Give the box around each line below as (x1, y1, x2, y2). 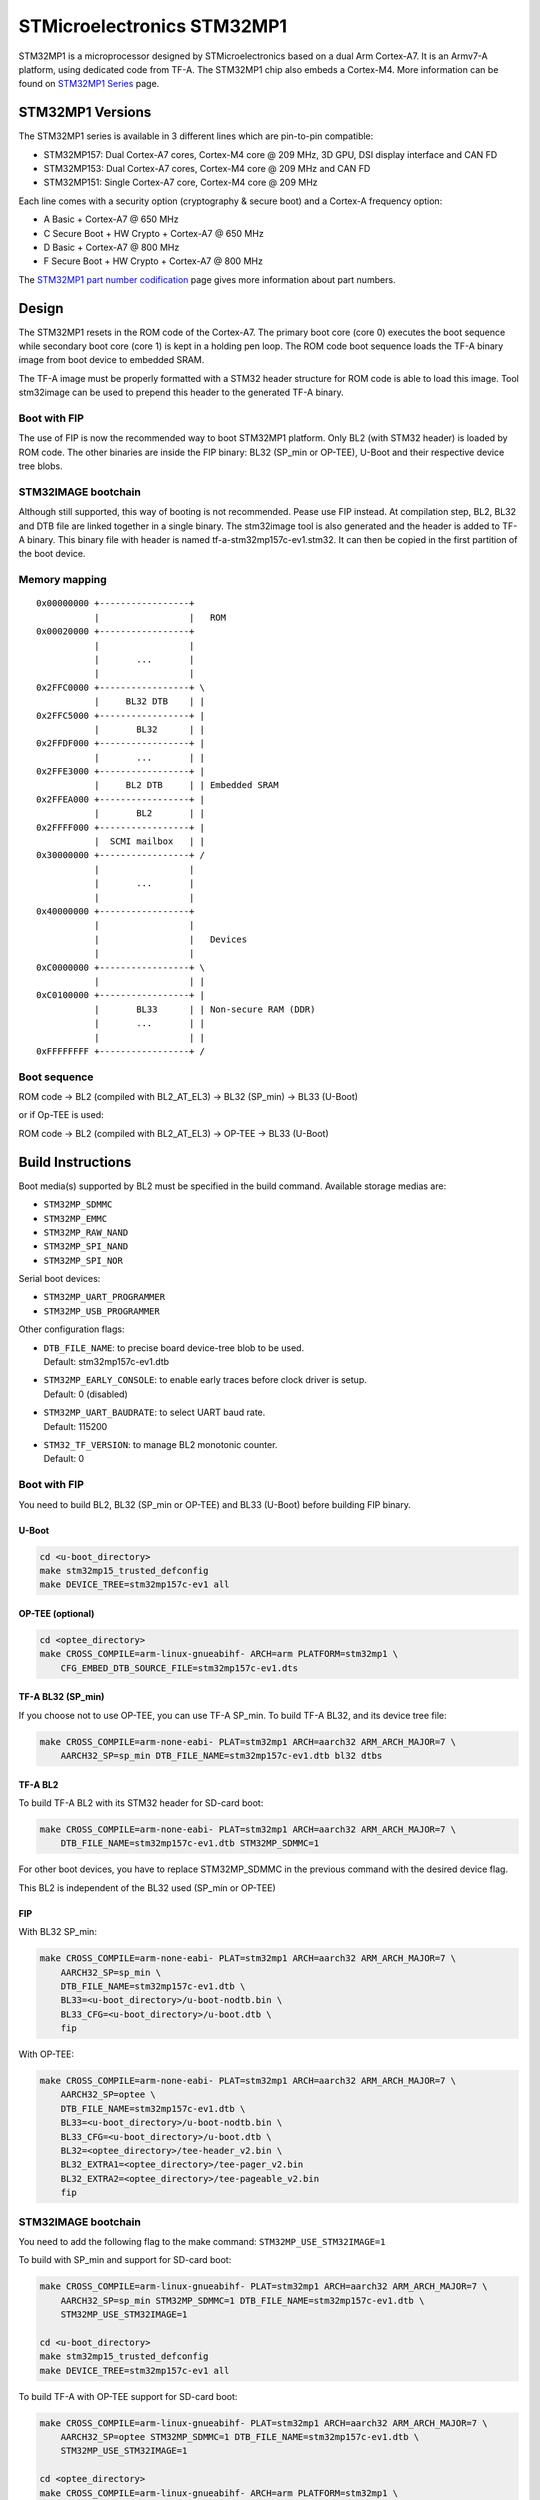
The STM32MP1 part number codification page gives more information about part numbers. (18, 273, 396, 285)
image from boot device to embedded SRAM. (18, 354, 205, 366)
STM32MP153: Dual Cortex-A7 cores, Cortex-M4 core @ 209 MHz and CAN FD (43, 163, 371, 175)
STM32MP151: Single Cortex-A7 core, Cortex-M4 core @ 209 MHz (43, 176, 319, 189)
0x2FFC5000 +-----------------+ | (36, 710, 205, 721)
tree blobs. (18, 460, 64, 472)
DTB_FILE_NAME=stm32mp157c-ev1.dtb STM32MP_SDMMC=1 (60, 1838, 320, 1849)
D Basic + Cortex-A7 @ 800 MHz (43, 241, 180, 253)
